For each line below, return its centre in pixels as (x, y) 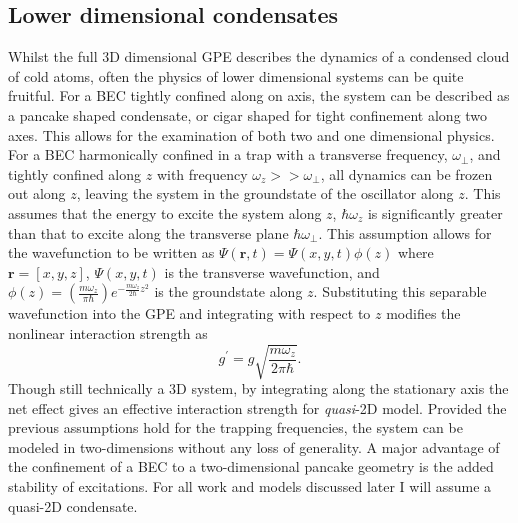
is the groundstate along (228, 291)
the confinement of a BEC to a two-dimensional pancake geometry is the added (251, 466)
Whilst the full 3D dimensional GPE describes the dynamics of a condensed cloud (259, 56)
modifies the (423, 313)
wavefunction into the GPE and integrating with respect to (189, 313)
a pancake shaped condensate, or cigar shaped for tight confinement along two (248, 114)
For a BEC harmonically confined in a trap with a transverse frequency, (228, 154)
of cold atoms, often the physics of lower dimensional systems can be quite (236, 75)
